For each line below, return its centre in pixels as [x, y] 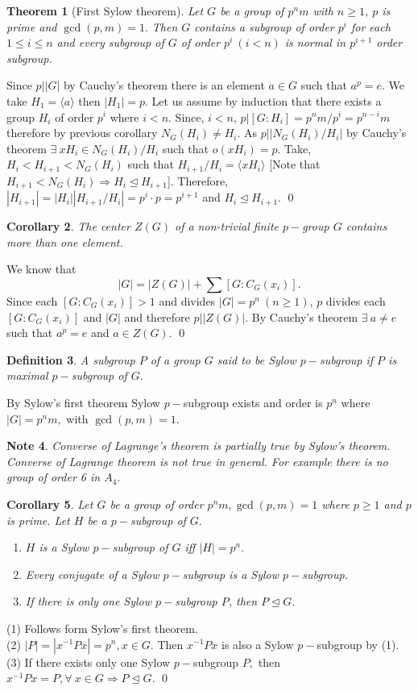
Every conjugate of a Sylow [92, 574]
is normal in [315, 42]
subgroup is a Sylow [231, 574]
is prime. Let [38, 520]
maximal [27, 375]
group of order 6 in [54, 477]
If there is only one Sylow [89, 601]
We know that [41, 269]
